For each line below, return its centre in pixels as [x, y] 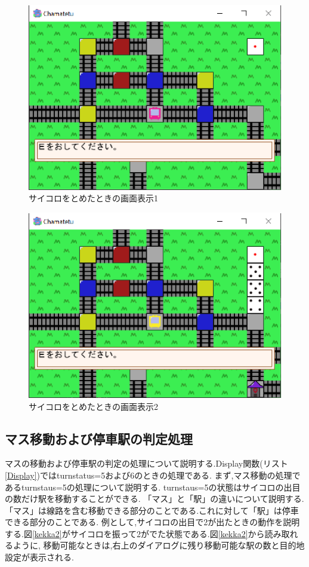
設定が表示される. [39, 557]
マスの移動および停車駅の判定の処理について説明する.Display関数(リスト [146, 463]
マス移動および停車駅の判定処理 [99, 438]
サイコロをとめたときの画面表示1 [93, 198]
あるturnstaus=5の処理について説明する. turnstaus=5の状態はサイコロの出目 [153, 487]
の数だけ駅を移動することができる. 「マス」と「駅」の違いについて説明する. [154, 499]
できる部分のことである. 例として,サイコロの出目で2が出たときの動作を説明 [152, 522]
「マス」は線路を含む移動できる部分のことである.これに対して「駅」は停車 [152, 510]
